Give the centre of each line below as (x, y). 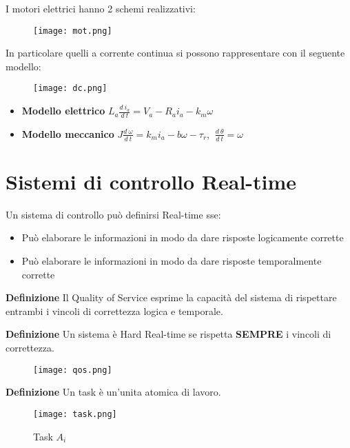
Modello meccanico (68, 133)
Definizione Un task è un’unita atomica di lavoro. (113, 392)
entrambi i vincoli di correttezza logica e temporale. (114, 310)
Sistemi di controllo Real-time (151, 181)
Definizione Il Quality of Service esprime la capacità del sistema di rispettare (171, 297)
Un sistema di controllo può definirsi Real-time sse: (113, 214)
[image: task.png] (75, 414)
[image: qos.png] (73, 370)
